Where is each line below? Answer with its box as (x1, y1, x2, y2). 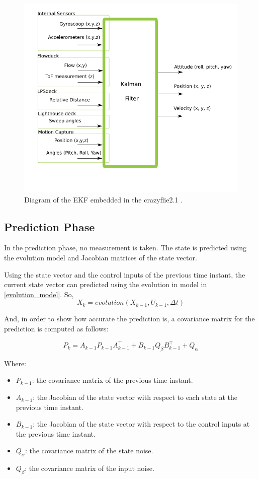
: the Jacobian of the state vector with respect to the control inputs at (33, 419, 250, 429)
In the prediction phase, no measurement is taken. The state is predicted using (4, 242, 246, 253)
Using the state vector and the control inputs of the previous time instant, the (4, 269, 245, 280)
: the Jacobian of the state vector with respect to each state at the (33, 392, 237, 402)
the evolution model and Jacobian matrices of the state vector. (4, 252, 197, 263)
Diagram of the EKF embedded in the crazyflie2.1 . (24, 194, 183, 204)
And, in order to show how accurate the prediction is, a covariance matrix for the (4, 313, 255, 324)
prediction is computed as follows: (4, 323, 109, 333)
